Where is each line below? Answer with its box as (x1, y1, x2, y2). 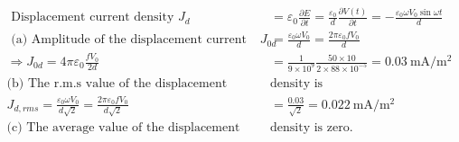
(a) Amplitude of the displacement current (11, 33, 247, 47)
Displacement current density (11, 11, 174, 24)
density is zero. (270, 121, 353, 135)
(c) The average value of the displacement (6, 121, 240, 135)
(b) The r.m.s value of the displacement (6, 76, 228, 90)
